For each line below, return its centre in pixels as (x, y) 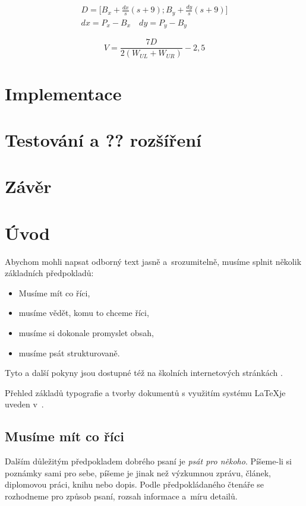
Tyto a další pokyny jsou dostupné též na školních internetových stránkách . (144, 373)
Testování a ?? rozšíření (103, 139)
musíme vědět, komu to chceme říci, (84, 313)
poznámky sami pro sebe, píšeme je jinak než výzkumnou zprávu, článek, (138, 472)
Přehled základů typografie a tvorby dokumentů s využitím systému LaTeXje (145, 392)
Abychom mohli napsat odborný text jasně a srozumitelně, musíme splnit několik (153, 261)
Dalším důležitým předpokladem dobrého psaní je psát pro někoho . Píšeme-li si (148, 461)
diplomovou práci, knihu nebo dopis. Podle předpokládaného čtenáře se (135, 484)
